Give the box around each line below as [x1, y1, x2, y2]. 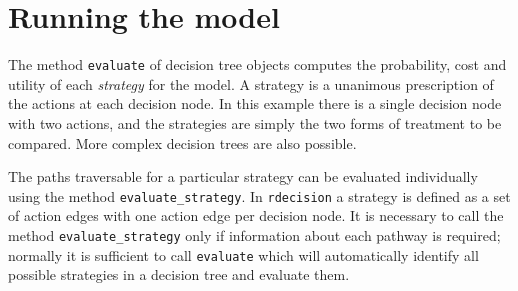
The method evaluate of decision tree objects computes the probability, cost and [8, 54, 507, 75]
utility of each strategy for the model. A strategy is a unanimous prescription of [8, 73, 494, 94]
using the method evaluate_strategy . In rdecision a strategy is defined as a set [8, 185, 511, 206]
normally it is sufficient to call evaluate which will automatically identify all [8, 244, 479, 265]
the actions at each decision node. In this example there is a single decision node [8, 93, 502, 114]
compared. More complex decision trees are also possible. [8, 132, 357, 153]
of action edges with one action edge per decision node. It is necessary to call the [8, 205, 504, 226]
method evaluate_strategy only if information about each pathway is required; [8, 225, 501, 245]
